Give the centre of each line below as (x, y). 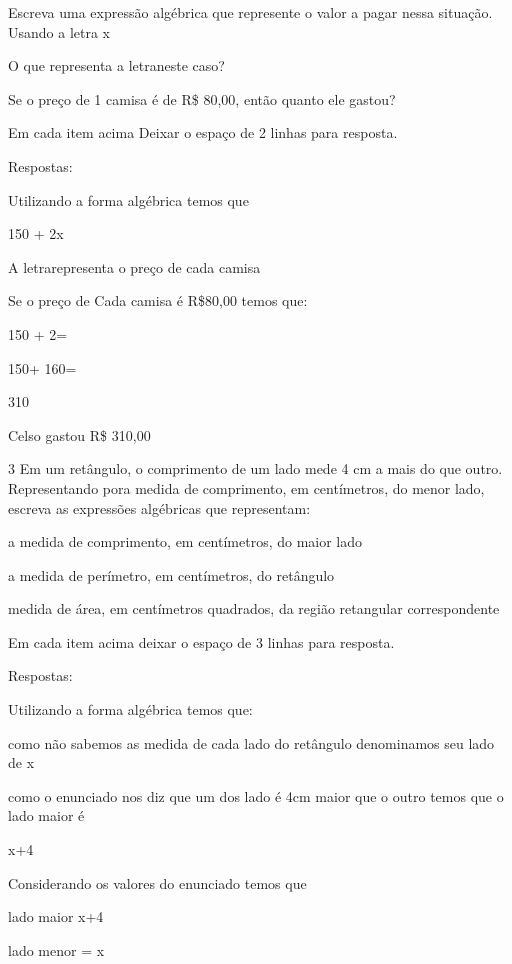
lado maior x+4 (56, 916)
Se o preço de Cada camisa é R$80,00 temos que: (158, 300)
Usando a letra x (59, 31)
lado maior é (46, 815)
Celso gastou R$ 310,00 (79, 434)
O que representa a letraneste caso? (116, 65)
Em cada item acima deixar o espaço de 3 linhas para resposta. (201, 641)
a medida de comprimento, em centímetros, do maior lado (185, 541)
